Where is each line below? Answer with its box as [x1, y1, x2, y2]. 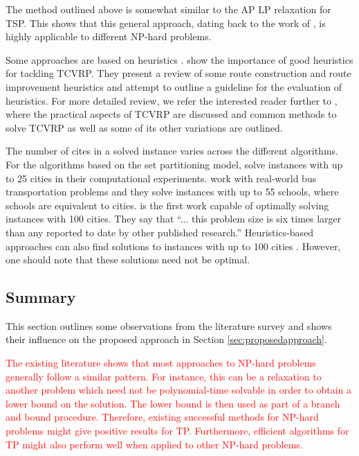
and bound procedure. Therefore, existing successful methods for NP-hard [6, 410, 319, 424]
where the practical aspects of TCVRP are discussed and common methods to [6, 107, 337, 121]
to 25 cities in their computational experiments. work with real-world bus [6, 170, 317, 185]
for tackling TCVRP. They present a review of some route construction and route [6, 66, 351, 80]
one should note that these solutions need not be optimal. [6, 252, 250, 267]
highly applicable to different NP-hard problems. [6, 29, 212, 44]
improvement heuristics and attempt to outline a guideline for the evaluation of [6, 79, 342, 94]
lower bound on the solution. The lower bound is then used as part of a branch [6, 396, 340, 410]
